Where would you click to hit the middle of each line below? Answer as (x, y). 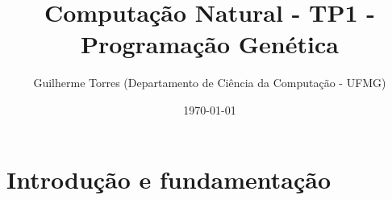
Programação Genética (210, 44)
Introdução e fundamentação (169, 179)
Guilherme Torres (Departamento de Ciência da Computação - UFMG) (210, 83)
